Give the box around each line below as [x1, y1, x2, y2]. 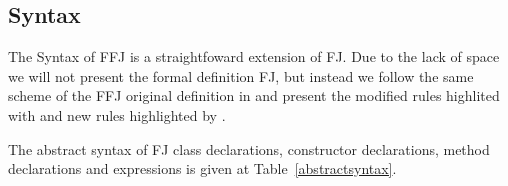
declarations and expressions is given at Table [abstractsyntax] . [8, 158, 397, 179]
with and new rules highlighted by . [8, 104, 226, 125]
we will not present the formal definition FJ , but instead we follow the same [8, 65, 474, 86]
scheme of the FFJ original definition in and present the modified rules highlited [8, 85, 500, 106]
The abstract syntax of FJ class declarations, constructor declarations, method [8, 138, 490, 159]
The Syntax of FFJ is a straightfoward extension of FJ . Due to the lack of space [8, 46, 500, 67]
